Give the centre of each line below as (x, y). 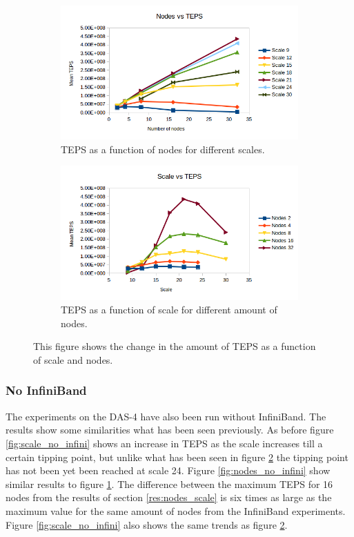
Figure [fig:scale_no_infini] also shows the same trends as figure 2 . (147, 524)
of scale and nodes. (73, 359)
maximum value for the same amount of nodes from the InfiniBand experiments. (176, 510)
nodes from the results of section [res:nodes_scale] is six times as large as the (169, 497)
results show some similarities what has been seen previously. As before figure (170, 430)
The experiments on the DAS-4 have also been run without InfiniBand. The (166, 416)
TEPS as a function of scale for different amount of (169, 310)
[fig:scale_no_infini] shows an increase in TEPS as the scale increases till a (164, 443)
